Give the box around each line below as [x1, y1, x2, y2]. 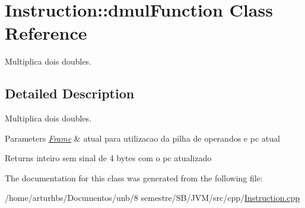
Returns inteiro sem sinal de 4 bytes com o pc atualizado [5, 152, 212, 164]
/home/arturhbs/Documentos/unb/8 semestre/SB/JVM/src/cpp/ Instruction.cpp [5, 191, 300, 204]
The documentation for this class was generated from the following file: [5, 171, 263, 184]
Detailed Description [5, 84, 135, 103]
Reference [5, 21, 87, 45]
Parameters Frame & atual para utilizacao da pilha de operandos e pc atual [5, 132, 280, 144]
